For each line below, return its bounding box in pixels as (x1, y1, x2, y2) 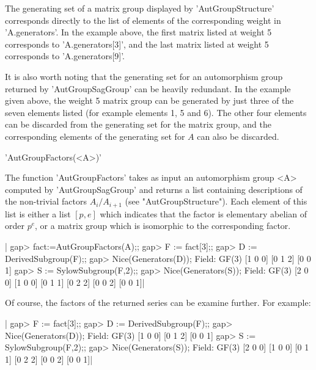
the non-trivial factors (5, 195, 87, 208)
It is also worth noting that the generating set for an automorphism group (5, 70, 283, 82)
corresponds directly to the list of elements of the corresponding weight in (5, 13, 281, 26)
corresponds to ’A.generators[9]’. (5, 49, 125, 62)
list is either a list (5, 207, 71, 220)
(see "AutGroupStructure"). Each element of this (125, 195, 307, 208)
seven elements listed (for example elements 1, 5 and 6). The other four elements (5, 106, 307, 118)
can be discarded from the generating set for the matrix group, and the (5, 118, 271, 131)
